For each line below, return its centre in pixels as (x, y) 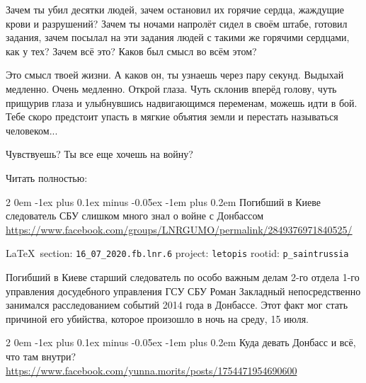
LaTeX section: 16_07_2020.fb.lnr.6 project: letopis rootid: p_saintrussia (177, 253)
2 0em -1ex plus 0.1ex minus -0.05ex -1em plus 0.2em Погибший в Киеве (163, 201)
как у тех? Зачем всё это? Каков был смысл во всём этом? (131, 51)
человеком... (32, 130)
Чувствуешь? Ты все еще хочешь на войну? (99, 154)
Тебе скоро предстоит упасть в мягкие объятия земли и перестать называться (172, 116)
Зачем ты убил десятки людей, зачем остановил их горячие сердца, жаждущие (175, 9)
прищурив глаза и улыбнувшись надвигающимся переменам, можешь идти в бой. (182, 102)
